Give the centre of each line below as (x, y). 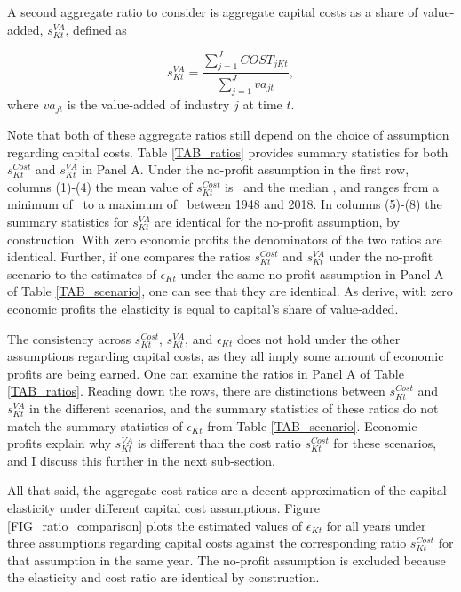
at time (262, 104)
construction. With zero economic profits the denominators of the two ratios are (225, 239)
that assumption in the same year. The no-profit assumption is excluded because (227, 560)
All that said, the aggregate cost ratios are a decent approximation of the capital (227, 490)
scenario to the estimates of (82, 273)
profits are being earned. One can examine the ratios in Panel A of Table (206, 373)
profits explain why (60, 443)
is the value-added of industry (148, 104)
